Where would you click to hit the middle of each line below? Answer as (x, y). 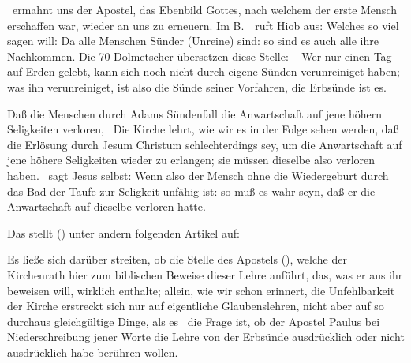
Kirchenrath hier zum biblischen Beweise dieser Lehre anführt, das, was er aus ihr (205, 274)
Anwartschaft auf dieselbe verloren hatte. (106, 206)
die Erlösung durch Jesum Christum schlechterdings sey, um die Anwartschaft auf (205, 144)
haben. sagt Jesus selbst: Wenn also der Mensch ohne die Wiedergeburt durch (198, 175)
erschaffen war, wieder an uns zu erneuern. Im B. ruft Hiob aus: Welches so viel (203, 25)
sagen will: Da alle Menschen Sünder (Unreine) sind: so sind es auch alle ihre (193, 41)
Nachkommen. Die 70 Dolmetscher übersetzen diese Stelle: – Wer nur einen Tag (200, 56)
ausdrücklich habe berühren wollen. (93, 352)
